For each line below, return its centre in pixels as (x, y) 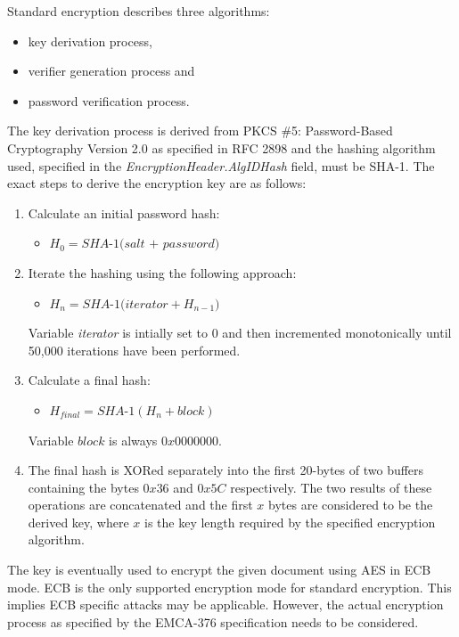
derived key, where (78, 522)
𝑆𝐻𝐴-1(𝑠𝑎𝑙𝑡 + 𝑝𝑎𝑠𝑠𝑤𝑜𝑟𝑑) (151, 245)
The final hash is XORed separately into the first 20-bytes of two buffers (226, 470)
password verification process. (109, 100)
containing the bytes (83, 487)
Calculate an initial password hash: (124, 212)
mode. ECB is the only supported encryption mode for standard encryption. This (229, 587)
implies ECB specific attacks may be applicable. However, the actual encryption (225, 604)
